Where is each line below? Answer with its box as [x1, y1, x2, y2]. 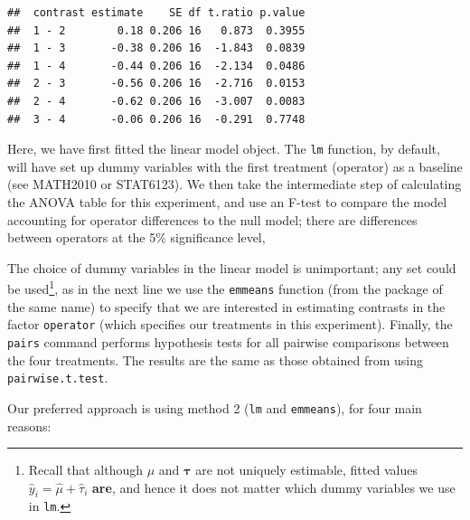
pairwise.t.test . [7, 368, 108, 387]
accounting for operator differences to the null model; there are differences [7, 210, 418, 229]
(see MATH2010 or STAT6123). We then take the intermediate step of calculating [7, 175, 462, 194]
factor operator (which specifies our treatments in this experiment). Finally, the [7, 315, 453, 334]
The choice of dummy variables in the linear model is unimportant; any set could [7, 258, 456, 277]
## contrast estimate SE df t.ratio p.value [7, 6, 305, 19]
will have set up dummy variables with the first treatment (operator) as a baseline [7, 156, 463, 175]
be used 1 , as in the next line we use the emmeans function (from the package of [7, 277, 443, 298]
